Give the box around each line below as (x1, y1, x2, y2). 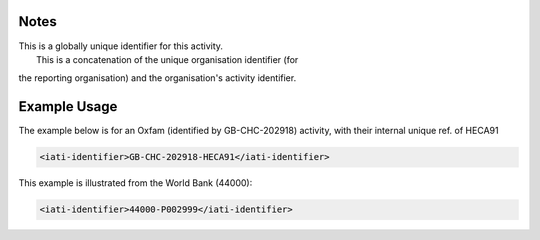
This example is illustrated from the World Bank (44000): (18, 177, 253, 189)
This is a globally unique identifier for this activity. (18, 40, 224, 52)
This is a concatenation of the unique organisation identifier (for (36, 53, 299, 65)
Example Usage (18, 98, 118, 115)
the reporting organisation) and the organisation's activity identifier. (18, 72, 297, 84)
